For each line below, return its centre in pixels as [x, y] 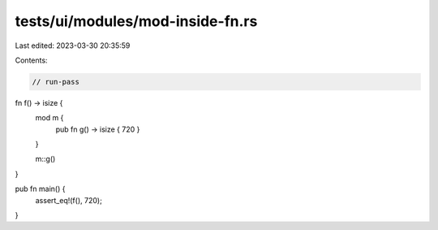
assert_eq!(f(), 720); [69, 200]
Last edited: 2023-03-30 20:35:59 [73, 46]
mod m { [49, 118]
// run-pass [56, 82]
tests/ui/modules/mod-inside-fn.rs [136, 21]
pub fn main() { [40, 189]
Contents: [31, 60]
